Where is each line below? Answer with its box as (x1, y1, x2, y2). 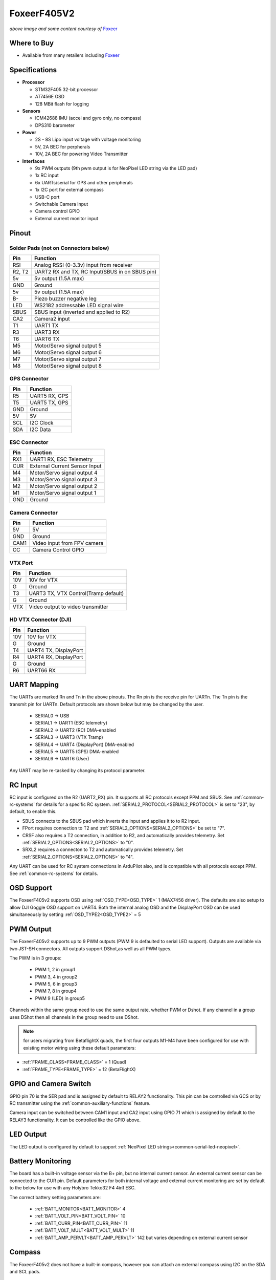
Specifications (9, 66, 57, 74)
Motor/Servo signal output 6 (34, 349, 102, 356)
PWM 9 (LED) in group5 (35, 995, 85, 1001)
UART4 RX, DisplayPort (27, 653, 83, 660)
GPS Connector (9, 375, 49, 382)
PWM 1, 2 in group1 (35, 967, 76, 973)
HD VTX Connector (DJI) (9, 616, 72, 623)
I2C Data (30, 425, 51, 433)
